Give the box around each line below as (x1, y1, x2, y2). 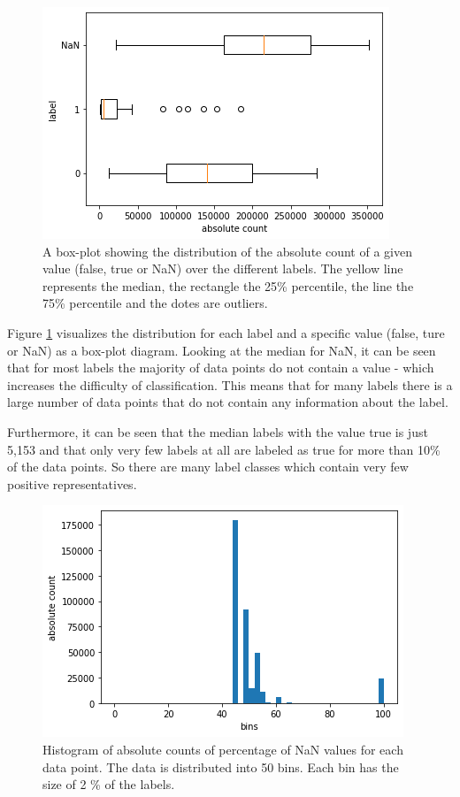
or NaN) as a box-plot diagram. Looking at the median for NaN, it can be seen (7, 341, 436, 359)
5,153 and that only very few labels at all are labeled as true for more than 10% (7, 440, 441, 458)
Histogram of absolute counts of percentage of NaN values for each (42, 740, 403, 758)
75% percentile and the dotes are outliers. (42, 294, 268, 312)
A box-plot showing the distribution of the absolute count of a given (42, 241, 412, 260)
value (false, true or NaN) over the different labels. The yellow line (42, 259, 403, 278)
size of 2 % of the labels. (42, 775, 175, 793)
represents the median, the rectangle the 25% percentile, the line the (42, 276, 414, 295)
